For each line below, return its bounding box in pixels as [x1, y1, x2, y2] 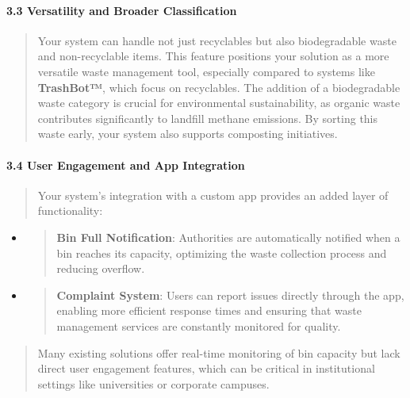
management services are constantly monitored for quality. [56, 317, 341, 334]
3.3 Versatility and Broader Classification [6, 2, 237, 18]
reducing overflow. [56, 260, 145, 277]
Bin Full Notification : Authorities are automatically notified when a [56, 228, 400, 245]
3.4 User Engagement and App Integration [6, 156, 245, 173]
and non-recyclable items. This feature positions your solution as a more [37, 48, 389, 64]
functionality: [37, 202, 103, 219]
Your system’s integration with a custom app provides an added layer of [37, 186, 389, 203]
